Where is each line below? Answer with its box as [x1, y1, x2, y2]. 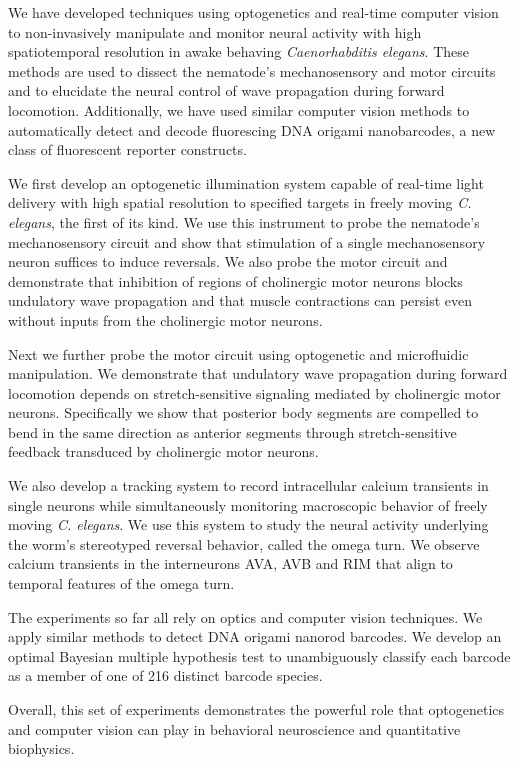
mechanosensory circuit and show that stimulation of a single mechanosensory [8, 231, 486, 252]
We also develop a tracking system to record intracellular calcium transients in [8, 475, 489, 496]
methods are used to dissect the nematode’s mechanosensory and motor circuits [8, 60, 496, 81]
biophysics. [8, 738, 75, 759]
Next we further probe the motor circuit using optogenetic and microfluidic [8, 343, 469, 364]
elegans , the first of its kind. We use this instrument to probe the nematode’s [8, 211, 480, 232]
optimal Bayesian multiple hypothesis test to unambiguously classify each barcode [8, 645, 511, 666]
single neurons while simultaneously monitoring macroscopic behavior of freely [8, 494, 488, 515]
